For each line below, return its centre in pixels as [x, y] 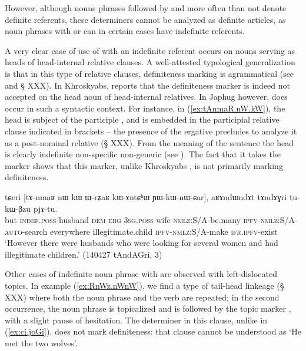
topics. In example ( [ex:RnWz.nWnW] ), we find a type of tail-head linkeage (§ [144, 286]
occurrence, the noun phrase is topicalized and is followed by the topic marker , [148, 308]
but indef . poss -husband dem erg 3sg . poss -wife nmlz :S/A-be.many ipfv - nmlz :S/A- [151, 220]
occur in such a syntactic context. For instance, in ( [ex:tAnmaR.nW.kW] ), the [145, 108]
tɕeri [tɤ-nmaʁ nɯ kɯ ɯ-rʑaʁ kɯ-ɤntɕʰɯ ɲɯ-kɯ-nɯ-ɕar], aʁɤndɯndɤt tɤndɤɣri [146, 196]
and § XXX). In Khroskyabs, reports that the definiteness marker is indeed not [148, 85]
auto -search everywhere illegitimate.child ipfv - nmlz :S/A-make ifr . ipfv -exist [141, 231]
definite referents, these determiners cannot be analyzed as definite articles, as [145, 19]
